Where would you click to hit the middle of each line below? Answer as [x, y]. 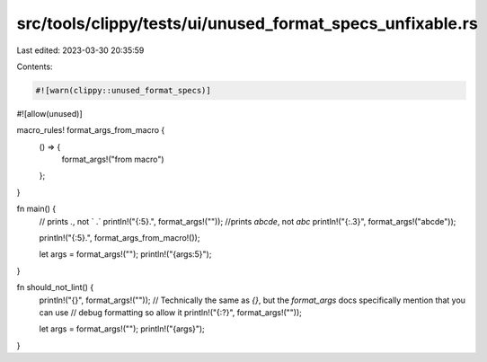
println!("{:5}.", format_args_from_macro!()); [120, 238]
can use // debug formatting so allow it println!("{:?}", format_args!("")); [171, 312]
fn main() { [36, 209]
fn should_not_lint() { [55, 287]
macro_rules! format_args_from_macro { [91, 130]
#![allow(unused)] [49, 113]
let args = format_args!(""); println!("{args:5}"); [125, 254]
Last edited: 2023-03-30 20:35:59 [80, 50]
